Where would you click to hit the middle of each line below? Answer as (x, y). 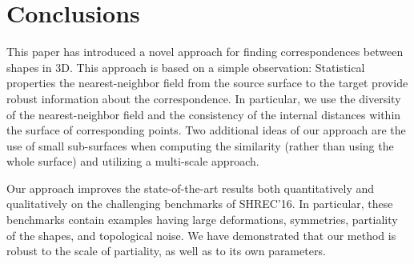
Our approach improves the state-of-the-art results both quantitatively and (191, 188)
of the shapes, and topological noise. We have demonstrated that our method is (201, 235)
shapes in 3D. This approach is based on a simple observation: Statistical (186, 67)
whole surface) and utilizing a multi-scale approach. (133, 161)
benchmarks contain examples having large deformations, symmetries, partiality (202, 220)
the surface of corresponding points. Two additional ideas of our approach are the (206, 130)
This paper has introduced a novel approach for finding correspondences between (205, 52)
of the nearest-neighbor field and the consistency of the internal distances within (204, 114)
